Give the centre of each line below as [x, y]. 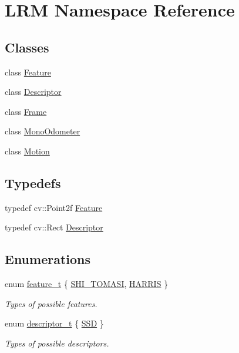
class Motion [27, 151]
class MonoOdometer [43, 131]
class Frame [26, 111]
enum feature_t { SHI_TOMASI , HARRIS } [87, 284]
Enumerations [48, 259]
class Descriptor [33, 92]
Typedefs [33, 182]
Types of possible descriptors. [57, 343]
